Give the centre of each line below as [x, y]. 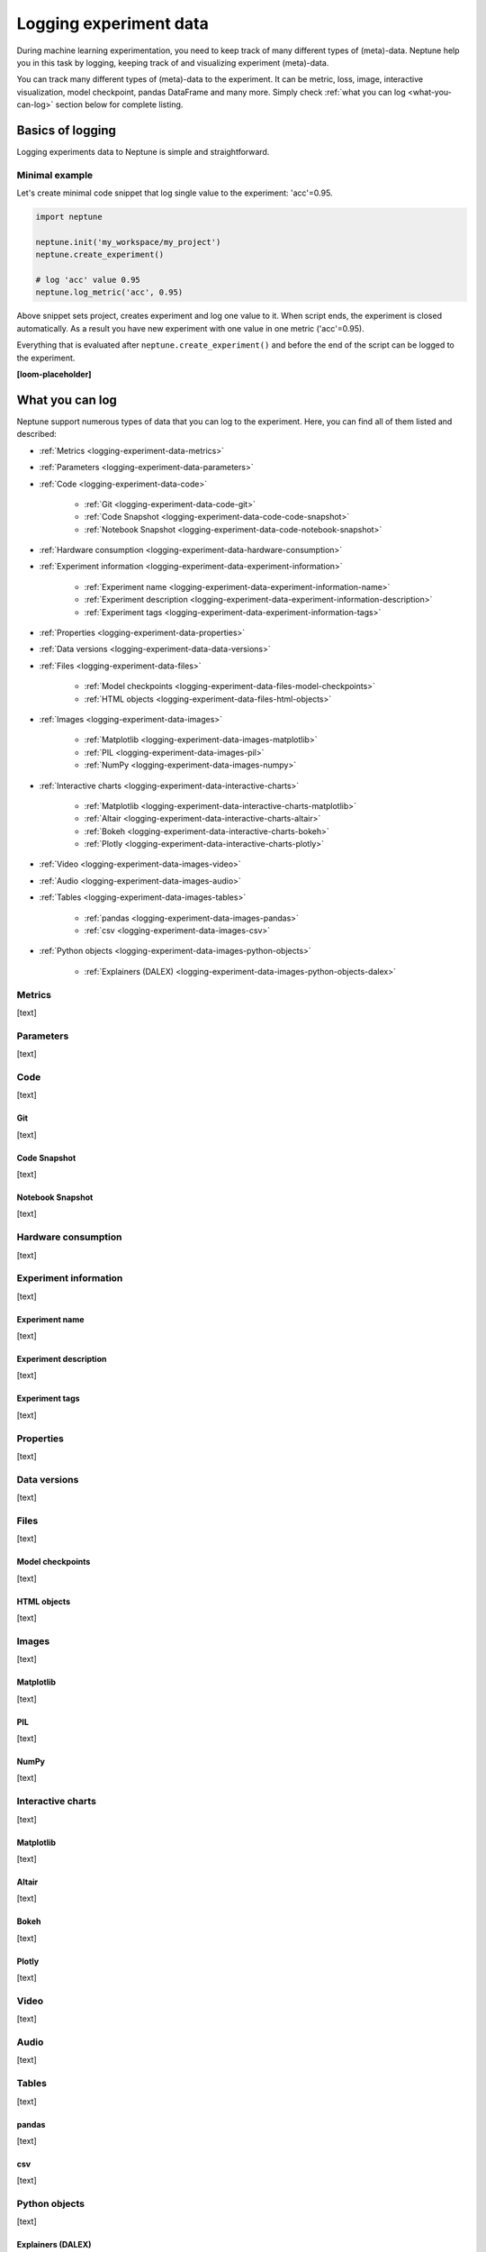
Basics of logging [66, 130]
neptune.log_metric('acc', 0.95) [109, 292]
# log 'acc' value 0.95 [88, 280]
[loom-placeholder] [54, 375]
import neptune [69, 217]
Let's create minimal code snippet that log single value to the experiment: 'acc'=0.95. [175, 193]
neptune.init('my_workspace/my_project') [128, 242]
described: [37, 434]
